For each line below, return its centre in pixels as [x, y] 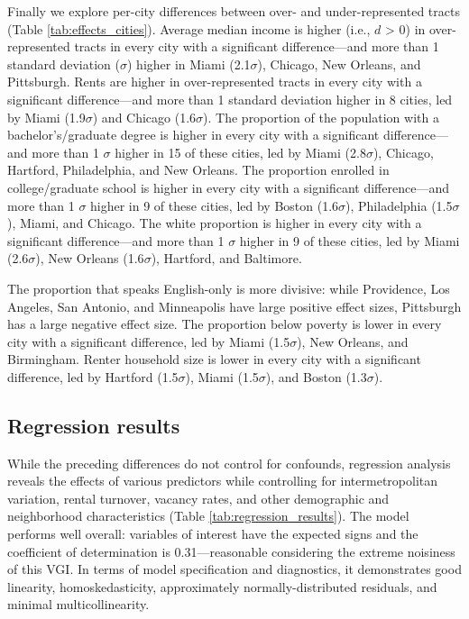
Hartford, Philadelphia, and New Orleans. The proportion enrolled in [198, 170]
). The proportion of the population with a [321, 117]
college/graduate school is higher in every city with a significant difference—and [228, 187]
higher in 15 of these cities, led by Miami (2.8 [240, 152]
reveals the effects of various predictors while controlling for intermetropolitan [223, 481]
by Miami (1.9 [46, 117]
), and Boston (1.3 [316, 376]
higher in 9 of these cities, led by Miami [349, 240]
